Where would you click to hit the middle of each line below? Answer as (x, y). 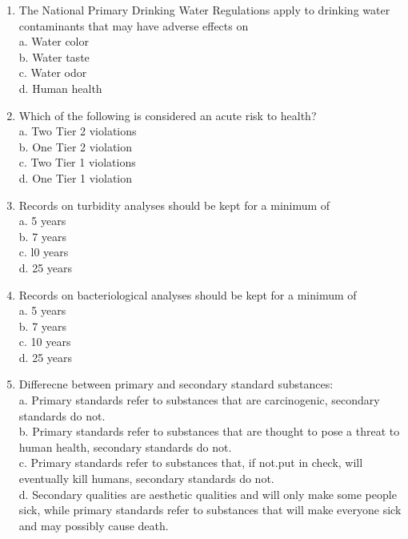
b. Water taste (54, 56)
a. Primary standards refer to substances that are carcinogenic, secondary (199, 400)
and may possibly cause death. (94, 525)
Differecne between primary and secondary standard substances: (176, 384)
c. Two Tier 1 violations (77, 162)
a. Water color (54, 41)
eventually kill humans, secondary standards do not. (146, 479)
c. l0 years (44, 252)
